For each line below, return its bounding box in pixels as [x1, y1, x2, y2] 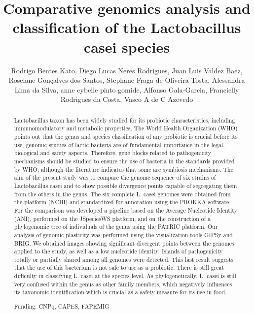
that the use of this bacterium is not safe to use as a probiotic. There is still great [14, 263, 224, 272]
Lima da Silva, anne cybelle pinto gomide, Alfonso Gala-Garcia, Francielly [14, 84, 239, 94]
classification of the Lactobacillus [12, 17, 241, 37]
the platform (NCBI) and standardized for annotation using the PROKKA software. [14, 198, 231, 206]
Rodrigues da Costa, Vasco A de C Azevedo [60, 94, 193, 104]
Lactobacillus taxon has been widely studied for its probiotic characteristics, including [14, 116, 235, 124]
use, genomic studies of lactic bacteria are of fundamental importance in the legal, [14, 140, 225, 149]
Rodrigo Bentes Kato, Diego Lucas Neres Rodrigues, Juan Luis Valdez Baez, [11, 65, 243, 75]
